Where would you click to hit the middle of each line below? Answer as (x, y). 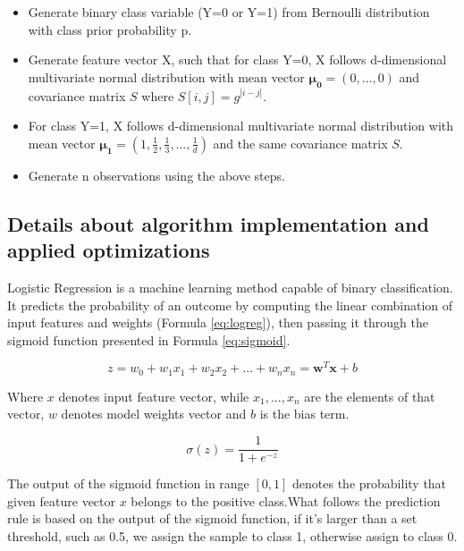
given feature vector (62, 500)
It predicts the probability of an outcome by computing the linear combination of (230, 305)
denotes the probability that (370, 483)
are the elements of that (370, 396)
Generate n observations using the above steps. (156, 175)
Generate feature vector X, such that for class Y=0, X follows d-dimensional (237, 59)
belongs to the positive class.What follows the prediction (286, 500)
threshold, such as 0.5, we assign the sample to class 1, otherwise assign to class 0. (232, 535)
